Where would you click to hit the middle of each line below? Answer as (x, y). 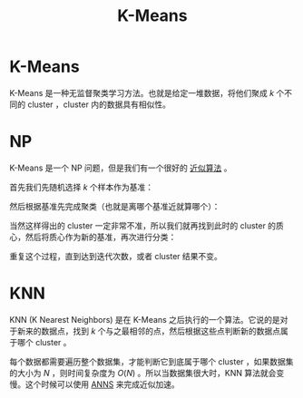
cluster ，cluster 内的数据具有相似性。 (98, 104)
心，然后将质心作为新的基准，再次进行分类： (93, 237)
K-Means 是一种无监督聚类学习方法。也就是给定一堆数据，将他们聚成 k (142, 92)
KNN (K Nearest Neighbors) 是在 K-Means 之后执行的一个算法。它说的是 (145, 319)
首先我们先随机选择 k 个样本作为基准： (82, 187)
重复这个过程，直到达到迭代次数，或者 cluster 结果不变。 (116, 256)
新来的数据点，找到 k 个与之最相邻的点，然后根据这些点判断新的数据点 (149, 331)
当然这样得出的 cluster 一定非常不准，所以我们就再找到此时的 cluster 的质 (147, 225)
